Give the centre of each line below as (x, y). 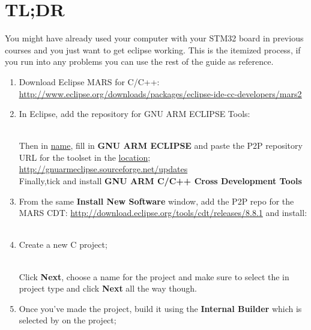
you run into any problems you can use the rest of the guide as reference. (139, 61)
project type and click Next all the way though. (108, 288)
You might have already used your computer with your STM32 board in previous (154, 38)
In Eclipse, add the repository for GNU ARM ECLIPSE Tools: (134, 114)
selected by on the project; (68, 320)
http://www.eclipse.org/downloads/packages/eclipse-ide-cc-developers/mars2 (160, 93)
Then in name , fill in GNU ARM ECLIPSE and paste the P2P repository (161, 145)
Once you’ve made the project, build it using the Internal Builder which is (160, 308)
